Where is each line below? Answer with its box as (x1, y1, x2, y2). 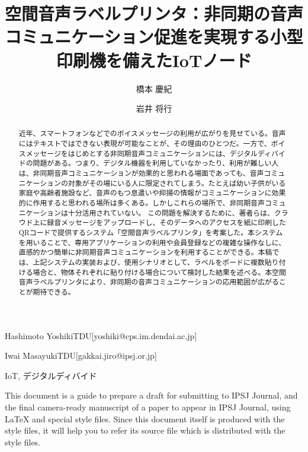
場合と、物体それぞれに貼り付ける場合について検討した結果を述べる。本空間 (33, 267, 286, 277)
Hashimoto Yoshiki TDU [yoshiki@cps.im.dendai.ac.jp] (5, 329, 197, 342)
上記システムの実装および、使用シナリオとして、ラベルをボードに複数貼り (33, 257, 279, 267)
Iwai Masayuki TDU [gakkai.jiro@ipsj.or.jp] (5, 349, 157, 362)
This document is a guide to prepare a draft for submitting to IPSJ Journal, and (5, 389, 298, 402)
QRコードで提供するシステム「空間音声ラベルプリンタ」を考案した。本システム (18, 227, 283, 238)
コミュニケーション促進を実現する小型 (5, 24, 303, 49)
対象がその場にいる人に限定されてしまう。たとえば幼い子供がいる (68, 178, 286, 188)
